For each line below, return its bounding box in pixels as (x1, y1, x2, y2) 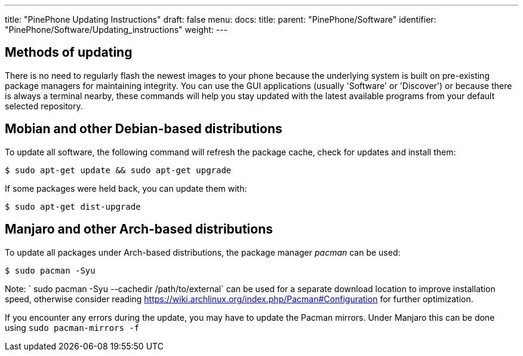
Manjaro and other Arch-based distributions (5, 222, 273, 237)
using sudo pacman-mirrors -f (5, 322, 140, 333)
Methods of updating (5, 45, 133, 60)
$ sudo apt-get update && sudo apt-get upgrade (5, 165, 232, 175)
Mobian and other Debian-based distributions (5, 121, 282, 137)
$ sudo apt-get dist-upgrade (5, 201, 141, 211)
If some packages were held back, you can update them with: (5, 183, 247, 194)
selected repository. (5, 100, 83, 111)
